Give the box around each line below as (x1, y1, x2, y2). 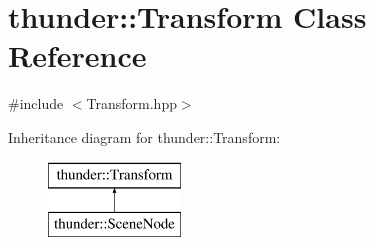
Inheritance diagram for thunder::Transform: (8, 126, 281, 147)
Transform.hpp (86, 93, 177, 114)
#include (8, 93, 64, 114)
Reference (8, 35, 147, 76)
